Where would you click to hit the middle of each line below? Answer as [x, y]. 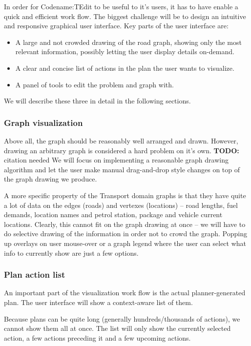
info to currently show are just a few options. [71, 253]
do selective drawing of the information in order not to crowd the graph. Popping [125, 234]
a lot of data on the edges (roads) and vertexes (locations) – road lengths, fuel [121, 205]
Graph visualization [43, 122]
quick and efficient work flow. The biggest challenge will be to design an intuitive [125, 16]
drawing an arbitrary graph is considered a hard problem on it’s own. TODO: [122, 150]
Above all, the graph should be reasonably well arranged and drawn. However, [121, 140]
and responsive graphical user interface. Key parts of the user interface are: [116, 26]
